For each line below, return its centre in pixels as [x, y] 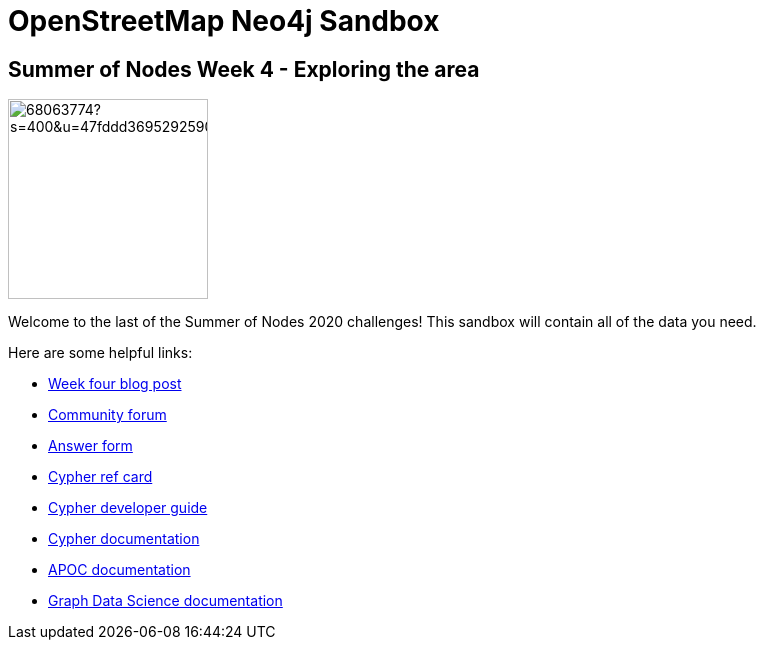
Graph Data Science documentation [165, 601]
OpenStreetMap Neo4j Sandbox [224, 21]
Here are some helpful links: [100, 353]
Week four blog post [115, 384]
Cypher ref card [100, 477]
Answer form [90, 446]
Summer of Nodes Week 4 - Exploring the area [244, 69]
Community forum [107, 415]
